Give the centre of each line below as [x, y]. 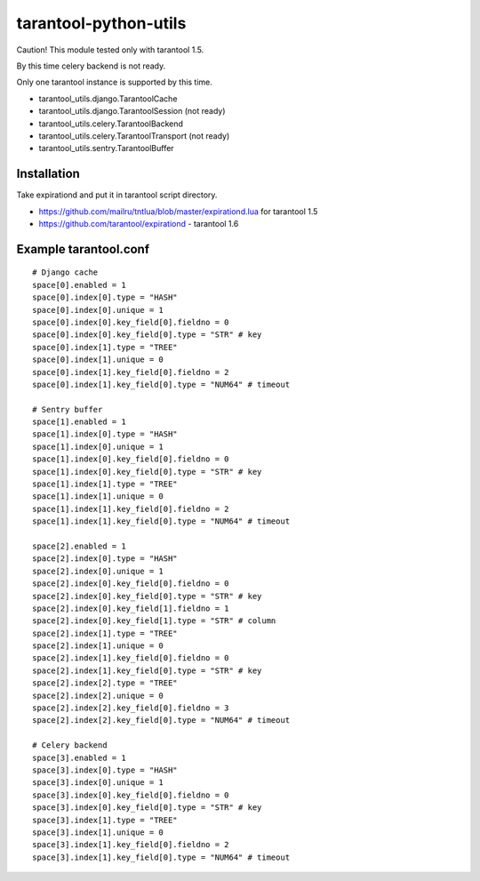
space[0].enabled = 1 [79, 285]
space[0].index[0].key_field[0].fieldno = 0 [131, 322]
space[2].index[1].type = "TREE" [105, 633]
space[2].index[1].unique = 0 [98, 646]
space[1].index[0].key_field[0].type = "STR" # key [147, 472]
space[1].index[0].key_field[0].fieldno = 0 [131, 459]
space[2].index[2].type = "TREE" [105, 683]
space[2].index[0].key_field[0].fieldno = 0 [131, 584]
